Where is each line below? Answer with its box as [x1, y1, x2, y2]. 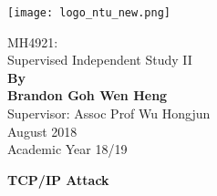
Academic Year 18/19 [7, 139, 128, 159]
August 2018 [7, 121, 77, 140]
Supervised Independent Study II [7, 50, 192, 69]
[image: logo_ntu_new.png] [7, 6, 170, 19]
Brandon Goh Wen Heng [7, 86, 168, 105]
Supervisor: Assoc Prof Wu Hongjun [7, 104, 211, 123]
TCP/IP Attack [7, 170, 109, 189]
